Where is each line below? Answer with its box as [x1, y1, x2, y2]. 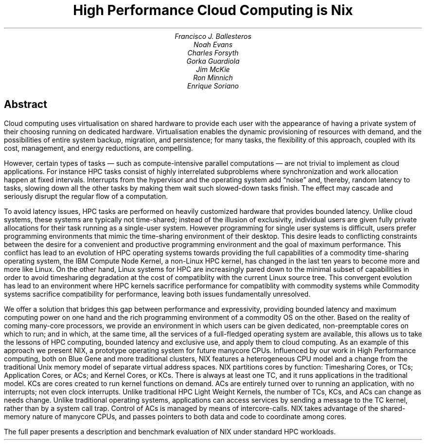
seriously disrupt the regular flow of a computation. [4, 192, 168, 200]
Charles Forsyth [187, 48, 239, 57]
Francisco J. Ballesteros [175, 32, 251, 40]
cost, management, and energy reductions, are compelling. [4, 143, 193, 152]
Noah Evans [193, 40, 233, 49]
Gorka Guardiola [186, 56, 240, 65]
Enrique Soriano [187, 81, 239, 90]
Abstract [4, 98, 47, 111]
